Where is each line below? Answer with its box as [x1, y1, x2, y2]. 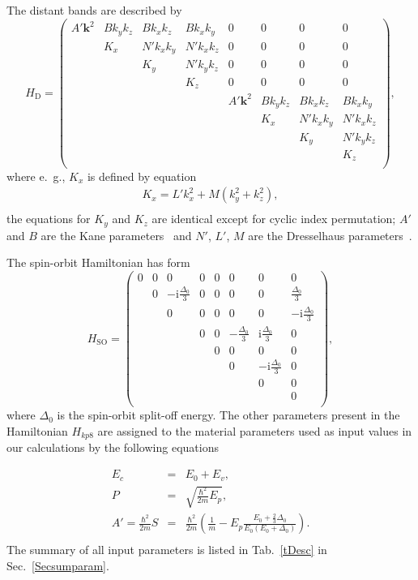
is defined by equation [87, 167, 197, 184]
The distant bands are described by [6, 2, 182, 18]
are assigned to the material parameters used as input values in [97, 422, 412, 439]
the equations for [6, 210, 91, 227]
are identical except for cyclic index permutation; [151, 210, 396, 227]
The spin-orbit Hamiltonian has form [6, 254, 190, 271]
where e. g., [6, 167, 66, 184]
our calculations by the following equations [6, 439, 219, 456]
